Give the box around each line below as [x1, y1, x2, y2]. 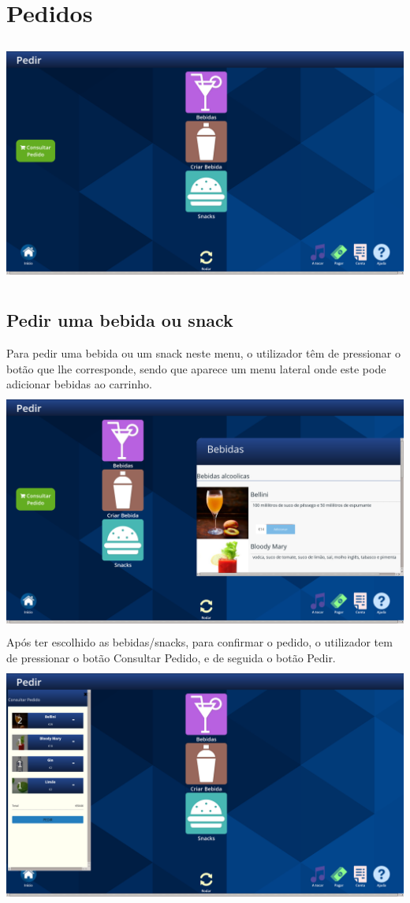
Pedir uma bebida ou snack [6, 308, 233, 332]
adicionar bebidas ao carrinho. [6, 376, 152, 392]
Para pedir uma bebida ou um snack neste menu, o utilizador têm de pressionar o [6, 345, 401, 362]
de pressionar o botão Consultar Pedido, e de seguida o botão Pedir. [6, 649, 336, 665]
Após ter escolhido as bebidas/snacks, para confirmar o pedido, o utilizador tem [6, 634, 393, 650]
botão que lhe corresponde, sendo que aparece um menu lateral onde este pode [6, 360, 386, 377]
